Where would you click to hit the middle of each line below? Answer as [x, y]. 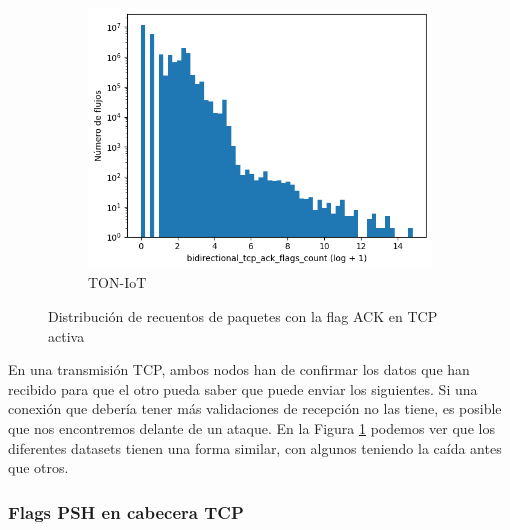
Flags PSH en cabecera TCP [126, 511]
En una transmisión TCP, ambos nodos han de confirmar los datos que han [239, 369]
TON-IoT [117, 282]
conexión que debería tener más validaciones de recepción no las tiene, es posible [255, 408]
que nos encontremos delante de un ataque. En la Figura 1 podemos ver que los [251, 428]
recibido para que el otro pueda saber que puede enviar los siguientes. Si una [243, 388]
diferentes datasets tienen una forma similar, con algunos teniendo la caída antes [255, 447]
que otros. [38, 467]
